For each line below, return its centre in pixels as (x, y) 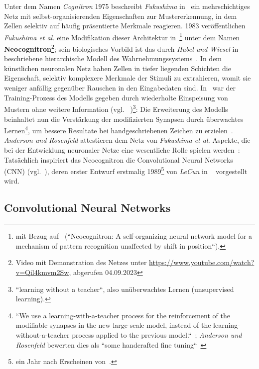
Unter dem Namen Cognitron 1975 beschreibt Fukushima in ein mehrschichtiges (127, 6)
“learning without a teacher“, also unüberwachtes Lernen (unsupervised (125, 289)
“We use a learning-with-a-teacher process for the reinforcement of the (123, 315)
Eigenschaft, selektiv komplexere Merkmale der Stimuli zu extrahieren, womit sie (128, 78)
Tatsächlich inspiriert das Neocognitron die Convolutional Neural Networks (119, 159)
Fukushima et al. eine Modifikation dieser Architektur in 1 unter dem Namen (122, 36)
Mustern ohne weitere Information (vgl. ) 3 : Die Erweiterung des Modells (116, 108)
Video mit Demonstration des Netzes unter (81, 262)
